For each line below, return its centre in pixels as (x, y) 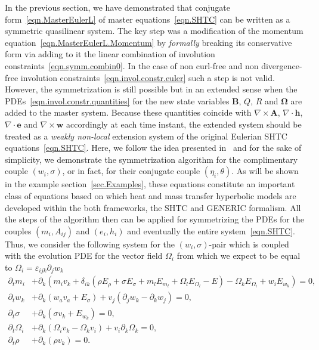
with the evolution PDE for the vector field (84, 255)
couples (18, 230)
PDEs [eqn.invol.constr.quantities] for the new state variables (117, 100)
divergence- (282, 65)
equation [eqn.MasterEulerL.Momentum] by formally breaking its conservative (148, 42)
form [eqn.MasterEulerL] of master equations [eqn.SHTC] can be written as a (148, 19)
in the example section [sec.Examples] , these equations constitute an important (150, 184)
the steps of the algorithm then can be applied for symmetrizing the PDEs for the (154, 219)
